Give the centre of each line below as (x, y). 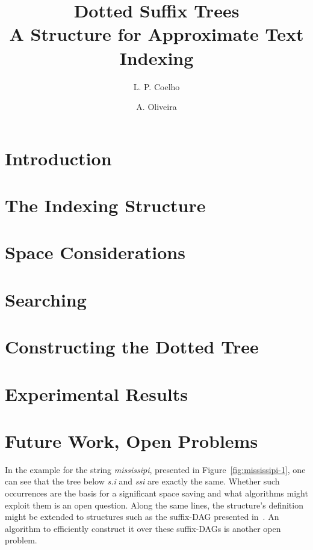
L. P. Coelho (156, 86)
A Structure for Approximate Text (156, 34)
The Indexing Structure (105, 205)
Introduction (58, 158)
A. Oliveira (156, 107)
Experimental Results (96, 393)
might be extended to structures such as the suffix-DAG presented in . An (142, 517)
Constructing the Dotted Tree (132, 347)
